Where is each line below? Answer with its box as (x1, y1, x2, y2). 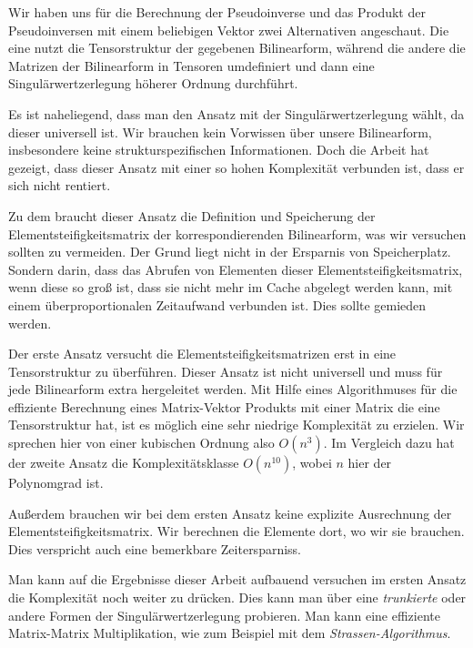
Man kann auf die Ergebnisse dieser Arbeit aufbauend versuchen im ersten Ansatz (8, 570, 467, 589)
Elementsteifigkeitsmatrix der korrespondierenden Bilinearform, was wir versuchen (8, 224, 467, 243)
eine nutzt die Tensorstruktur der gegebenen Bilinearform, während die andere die (8, 38, 466, 57)
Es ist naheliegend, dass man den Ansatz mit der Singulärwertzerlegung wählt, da (8, 104, 465, 123)
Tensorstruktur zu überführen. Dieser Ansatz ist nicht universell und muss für (8, 361, 443, 380)
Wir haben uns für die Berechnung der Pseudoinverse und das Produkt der (8, 3, 426, 21)
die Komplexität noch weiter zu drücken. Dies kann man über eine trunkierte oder (8, 588, 467, 607)
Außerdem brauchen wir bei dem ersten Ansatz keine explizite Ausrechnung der (8, 503, 452, 522)
